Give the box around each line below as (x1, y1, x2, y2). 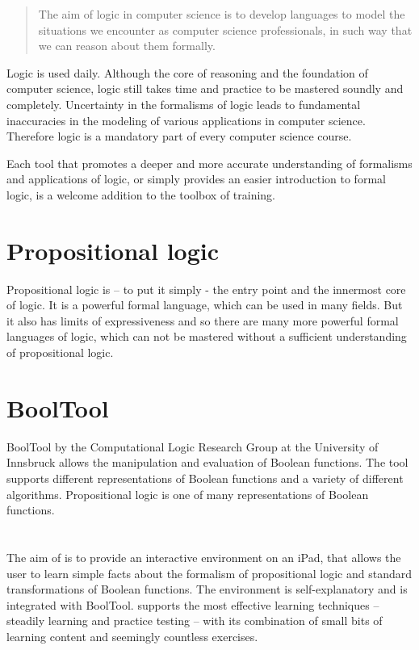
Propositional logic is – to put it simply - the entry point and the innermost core (6, 280, 406, 297)
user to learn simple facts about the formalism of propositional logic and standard (6, 564, 412, 581)
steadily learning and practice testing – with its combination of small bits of (6, 612, 383, 629)
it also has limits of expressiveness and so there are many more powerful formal (6, 312, 399, 329)
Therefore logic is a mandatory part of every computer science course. (6, 128, 352, 145)
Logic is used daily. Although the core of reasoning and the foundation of (6, 64, 368, 81)
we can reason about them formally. (38, 37, 216, 54)
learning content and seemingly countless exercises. (6, 627, 258, 644)
